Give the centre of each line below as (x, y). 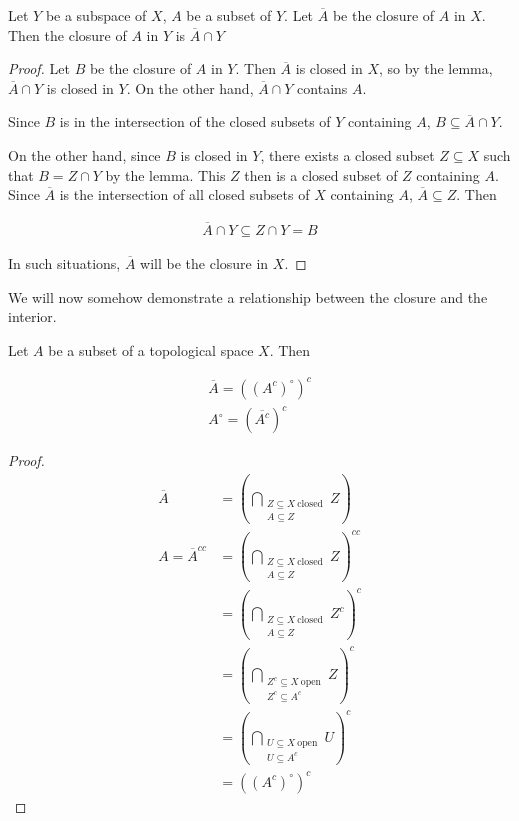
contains (322, 87)
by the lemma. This (165, 174)
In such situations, (64, 263)
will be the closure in (204, 263)
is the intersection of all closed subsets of (184, 194)
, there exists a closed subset (347, 154)
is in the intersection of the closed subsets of (195, 121)
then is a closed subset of (321, 174)
